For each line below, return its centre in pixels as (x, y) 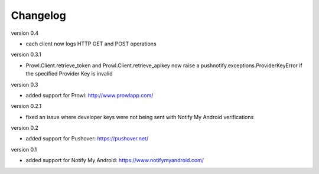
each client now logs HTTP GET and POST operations (91, 44)
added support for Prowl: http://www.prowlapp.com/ (89, 95)
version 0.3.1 (26, 55)
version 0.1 (24, 149)
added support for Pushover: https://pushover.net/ (87, 139)
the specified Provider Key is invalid (69, 74)
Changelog (38, 15)
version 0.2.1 (26, 106)
